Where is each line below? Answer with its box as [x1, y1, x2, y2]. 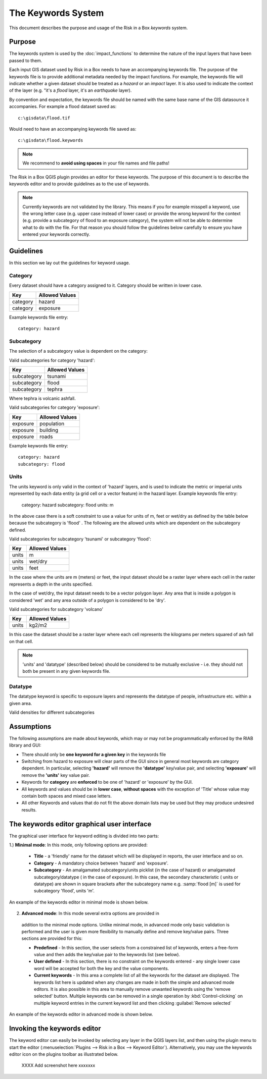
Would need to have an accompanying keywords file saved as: [9, 126, 136, 132]
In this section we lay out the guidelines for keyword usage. [9, 260, 131, 266]
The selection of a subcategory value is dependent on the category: [9, 348, 148, 354]
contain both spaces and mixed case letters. [21, 793, 112, 799]
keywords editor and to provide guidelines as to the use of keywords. [9, 181, 150, 187]
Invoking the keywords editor [9, 1025, 101, 1033]
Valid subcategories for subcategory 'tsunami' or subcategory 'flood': [9, 536, 152, 542]
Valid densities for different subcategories [9, 709, 95, 715]
